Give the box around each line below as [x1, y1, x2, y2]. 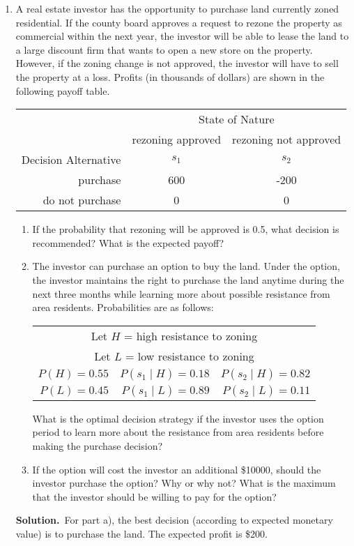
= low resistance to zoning [125, 347, 254, 364]
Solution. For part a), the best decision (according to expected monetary [15, 513, 333, 527]
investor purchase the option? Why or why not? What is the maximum [32, 476, 336, 490]
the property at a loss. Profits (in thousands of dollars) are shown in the [15, 69, 325, 84]
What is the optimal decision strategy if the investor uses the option [32, 411, 324, 425]
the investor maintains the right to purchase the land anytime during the [32, 272, 344, 287]
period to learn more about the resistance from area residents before [32, 425, 324, 439]
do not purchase [43, 192, 121, 208]
